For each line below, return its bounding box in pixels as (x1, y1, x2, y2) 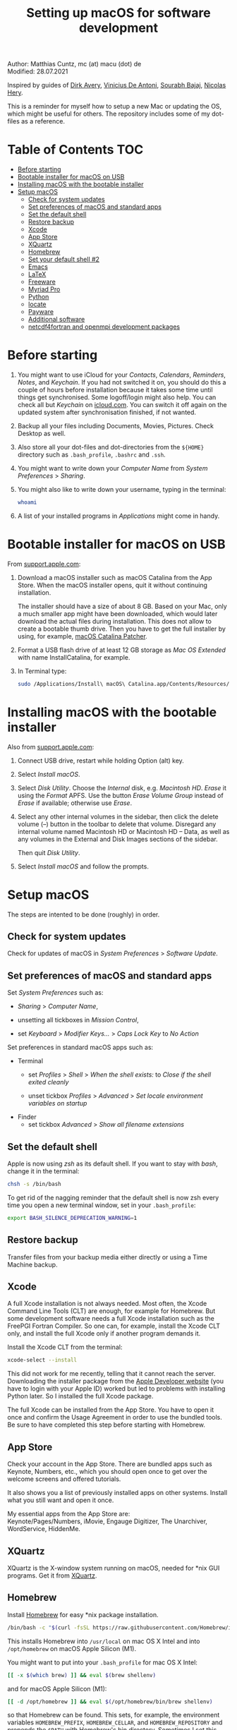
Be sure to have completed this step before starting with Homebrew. (7, 1420, 206, 1429)
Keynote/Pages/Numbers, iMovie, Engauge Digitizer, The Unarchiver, (7, 1517, 208, 1525)
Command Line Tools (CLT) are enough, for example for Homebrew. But (7, 1307, 216, 1315)
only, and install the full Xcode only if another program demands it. (7, 1329, 201, 1338)
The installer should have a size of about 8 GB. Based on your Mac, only (17, 602, 227, 610)
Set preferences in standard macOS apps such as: (7, 1043, 154, 1052)
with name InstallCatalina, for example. (17, 653, 130, 661)
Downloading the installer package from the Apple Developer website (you (7, 1377, 224, 1386)
